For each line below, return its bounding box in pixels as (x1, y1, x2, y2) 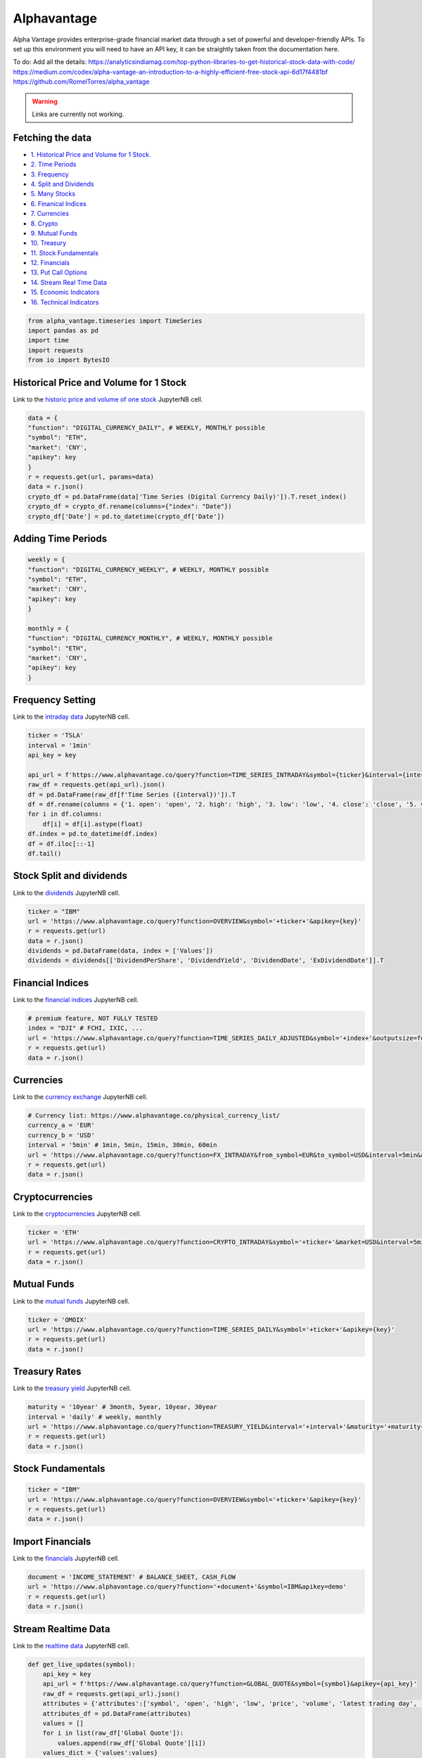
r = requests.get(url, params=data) (27, 473, 155, 481)
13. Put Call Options (30, 268, 87, 277)
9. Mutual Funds (30, 229, 77, 237)
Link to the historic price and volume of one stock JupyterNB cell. (13, 394, 203, 404)
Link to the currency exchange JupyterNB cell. (13, 1093, 148, 1101)
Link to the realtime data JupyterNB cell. (13, 1641, 130, 1650)
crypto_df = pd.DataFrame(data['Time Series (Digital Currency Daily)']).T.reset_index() (27, 492, 347, 501)
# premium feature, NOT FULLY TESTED (27, 1014, 158, 1022)
